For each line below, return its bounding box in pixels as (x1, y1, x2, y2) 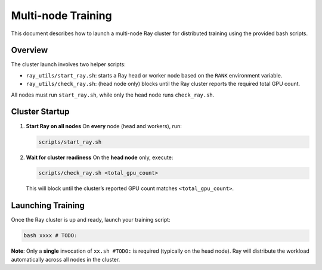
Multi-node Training (11, 9, 113, 22)
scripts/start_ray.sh (38, 138, 102, 145)
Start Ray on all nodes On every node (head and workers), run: (26, 122, 182, 129)
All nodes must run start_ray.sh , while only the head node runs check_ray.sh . (11, 91, 215, 98)
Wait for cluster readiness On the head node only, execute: (26, 154, 174, 161)
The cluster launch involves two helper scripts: (11, 61, 126, 68)
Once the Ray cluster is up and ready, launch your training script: (11, 216, 171, 224)
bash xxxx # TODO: (23, 232, 78, 239)
